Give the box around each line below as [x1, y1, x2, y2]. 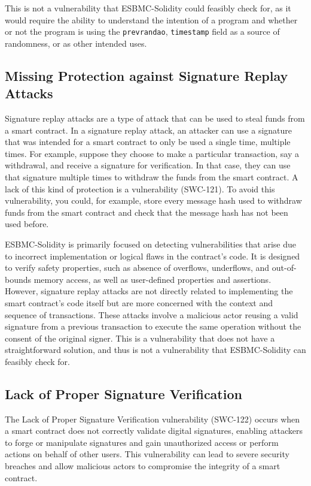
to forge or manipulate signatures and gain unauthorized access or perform [5, 436, 279, 448]
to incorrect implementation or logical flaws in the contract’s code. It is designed [5, 249, 300, 262]
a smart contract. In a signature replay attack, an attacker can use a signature [5, 123, 292, 136]
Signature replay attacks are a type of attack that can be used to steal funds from [5, 112, 305, 125]
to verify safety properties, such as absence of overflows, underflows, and [5, 261, 270, 274]
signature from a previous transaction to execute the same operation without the [5, 320, 301, 333]
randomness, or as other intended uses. [5, 37, 147, 49]
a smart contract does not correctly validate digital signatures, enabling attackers [5, 424, 303, 437]
